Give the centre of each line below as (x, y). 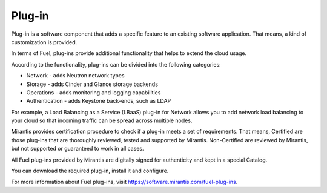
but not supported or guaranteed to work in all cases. (78, 149)
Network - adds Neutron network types (75, 76)
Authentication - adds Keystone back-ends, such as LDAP (99, 101)
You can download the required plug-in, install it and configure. (90, 171)
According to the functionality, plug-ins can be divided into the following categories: (116, 64)
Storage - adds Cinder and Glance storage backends (92, 84)
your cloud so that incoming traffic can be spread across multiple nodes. (102, 120)
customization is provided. (44, 42)
